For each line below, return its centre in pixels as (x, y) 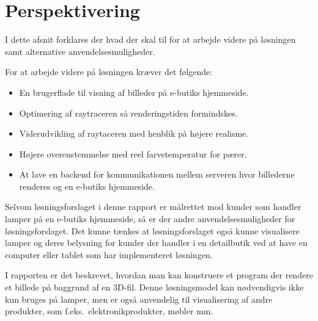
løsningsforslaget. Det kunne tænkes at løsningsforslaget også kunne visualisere (152, 230)
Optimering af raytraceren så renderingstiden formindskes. (128, 113)
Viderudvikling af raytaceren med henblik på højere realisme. (134, 133)
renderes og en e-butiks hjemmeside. (87, 186)
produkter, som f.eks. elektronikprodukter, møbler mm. (109, 311)
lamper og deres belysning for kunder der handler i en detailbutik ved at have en (156, 243)
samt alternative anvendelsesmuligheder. (80, 51)
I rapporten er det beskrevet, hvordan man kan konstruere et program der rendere (159, 275)
